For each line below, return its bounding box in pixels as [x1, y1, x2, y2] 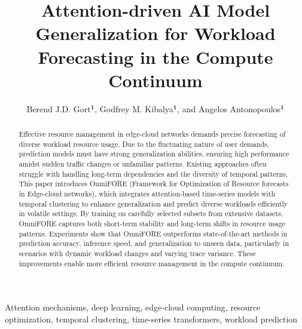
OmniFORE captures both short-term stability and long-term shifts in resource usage [19, 218, 285, 228]
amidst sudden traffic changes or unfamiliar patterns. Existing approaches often [19, 159, 267, 169]
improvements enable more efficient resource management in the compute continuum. [19, 258, 285, 268]
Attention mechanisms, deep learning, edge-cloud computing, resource [5, 301, 261, 313]
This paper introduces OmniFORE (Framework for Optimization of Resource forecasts [19, 179, 289, 189]
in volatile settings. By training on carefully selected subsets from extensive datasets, [19, 208, 283, 219]
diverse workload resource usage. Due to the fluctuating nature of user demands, [19, 139, 269, 149]
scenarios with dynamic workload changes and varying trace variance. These [19, 248, 256, 258]
